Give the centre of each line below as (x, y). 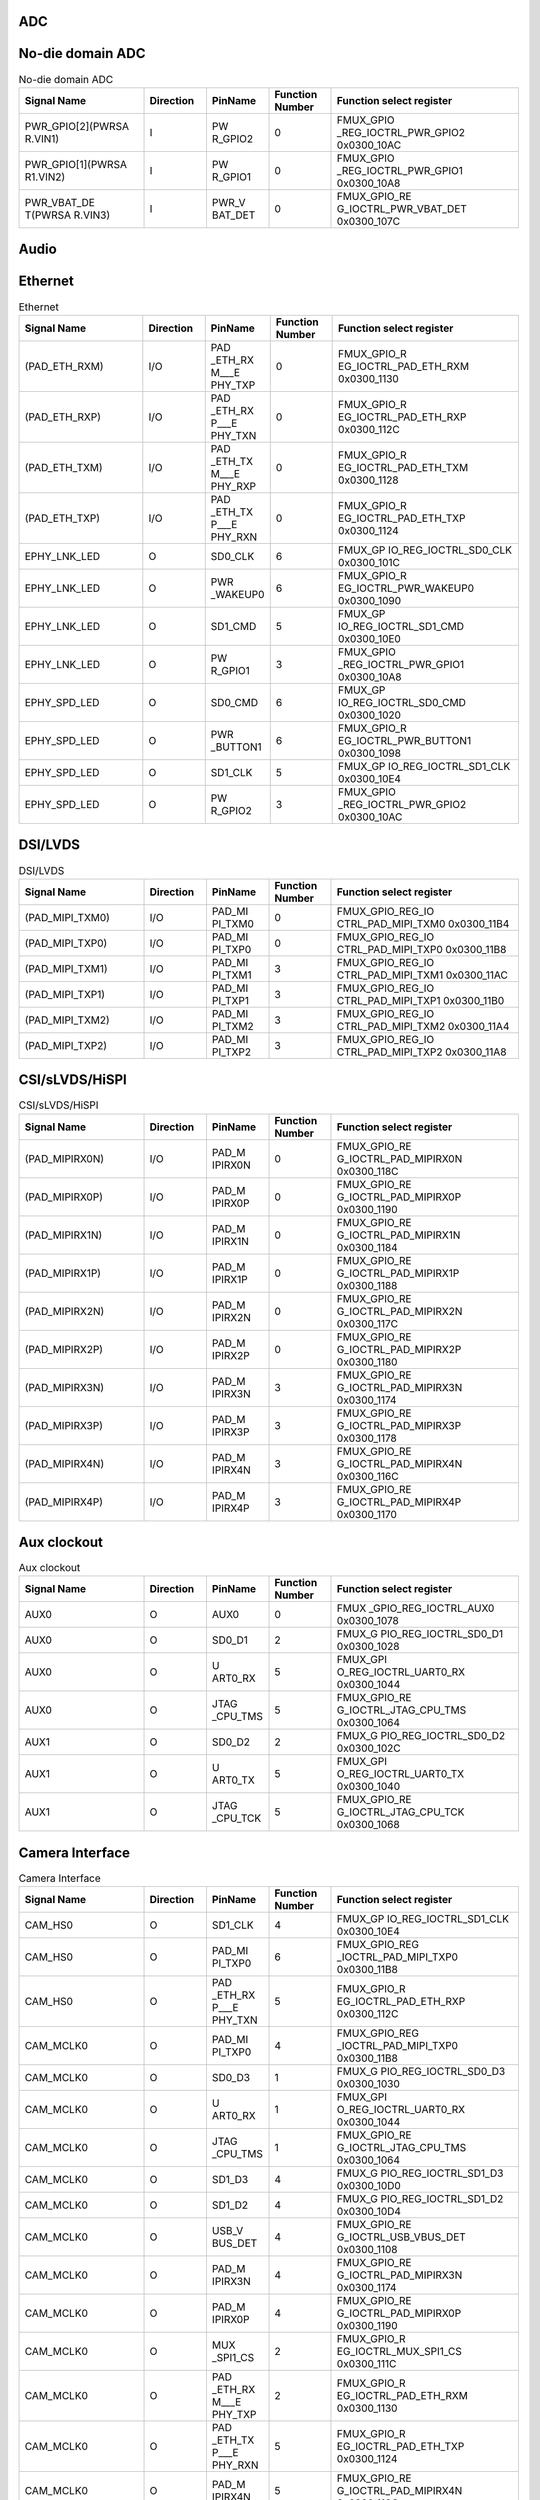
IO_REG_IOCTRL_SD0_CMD (402, 702)
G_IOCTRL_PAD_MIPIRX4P (399, 1502)
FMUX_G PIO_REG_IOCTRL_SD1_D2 (420, 2199)
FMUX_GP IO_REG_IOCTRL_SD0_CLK (425, 550)
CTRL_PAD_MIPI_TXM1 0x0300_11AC (422, 975)
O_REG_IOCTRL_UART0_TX (400, 1774)
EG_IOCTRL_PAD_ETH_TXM (403, 467)
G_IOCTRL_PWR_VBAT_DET (401, 208)
